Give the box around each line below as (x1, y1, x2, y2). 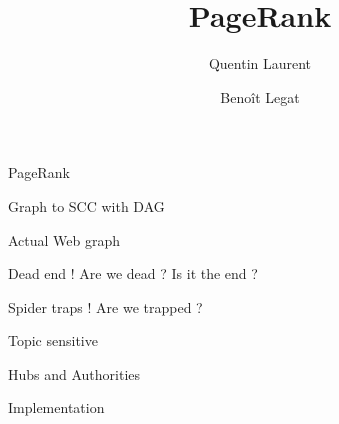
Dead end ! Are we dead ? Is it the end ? (8, 263, 258, 284)
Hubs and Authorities (8, 363, 141, 384)
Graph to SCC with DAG (8, 195, 165, 216)
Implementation (8, 397, 105, 418)
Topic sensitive (8, 330, 98, 351)
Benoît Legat (220, 86, 300, 107)
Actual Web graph (8, 229, 121, 250)
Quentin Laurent (208, 53, 312, 74)
